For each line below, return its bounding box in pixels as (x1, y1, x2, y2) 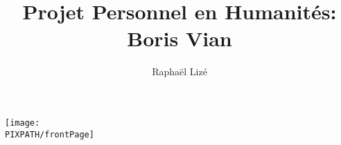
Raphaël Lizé (152, 64, 207, 79)
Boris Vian (127, 24, 232, 52)
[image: (5, 117, 40, 128)
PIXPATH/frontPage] (5, 129, 94, 139)
